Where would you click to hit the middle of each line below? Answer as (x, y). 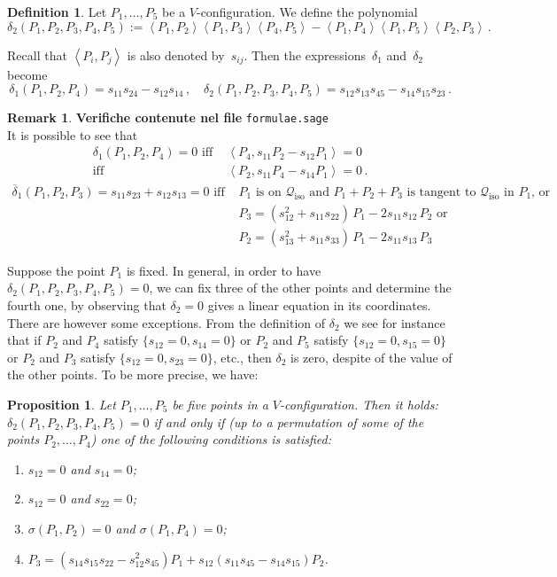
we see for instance (395, 322)
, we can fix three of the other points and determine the (300, 288)
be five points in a (220, 404)
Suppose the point (56, 270)
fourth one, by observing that (87, 305)
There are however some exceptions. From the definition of (166, 322)
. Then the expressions (305, 55)
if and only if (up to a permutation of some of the (289, 421)
